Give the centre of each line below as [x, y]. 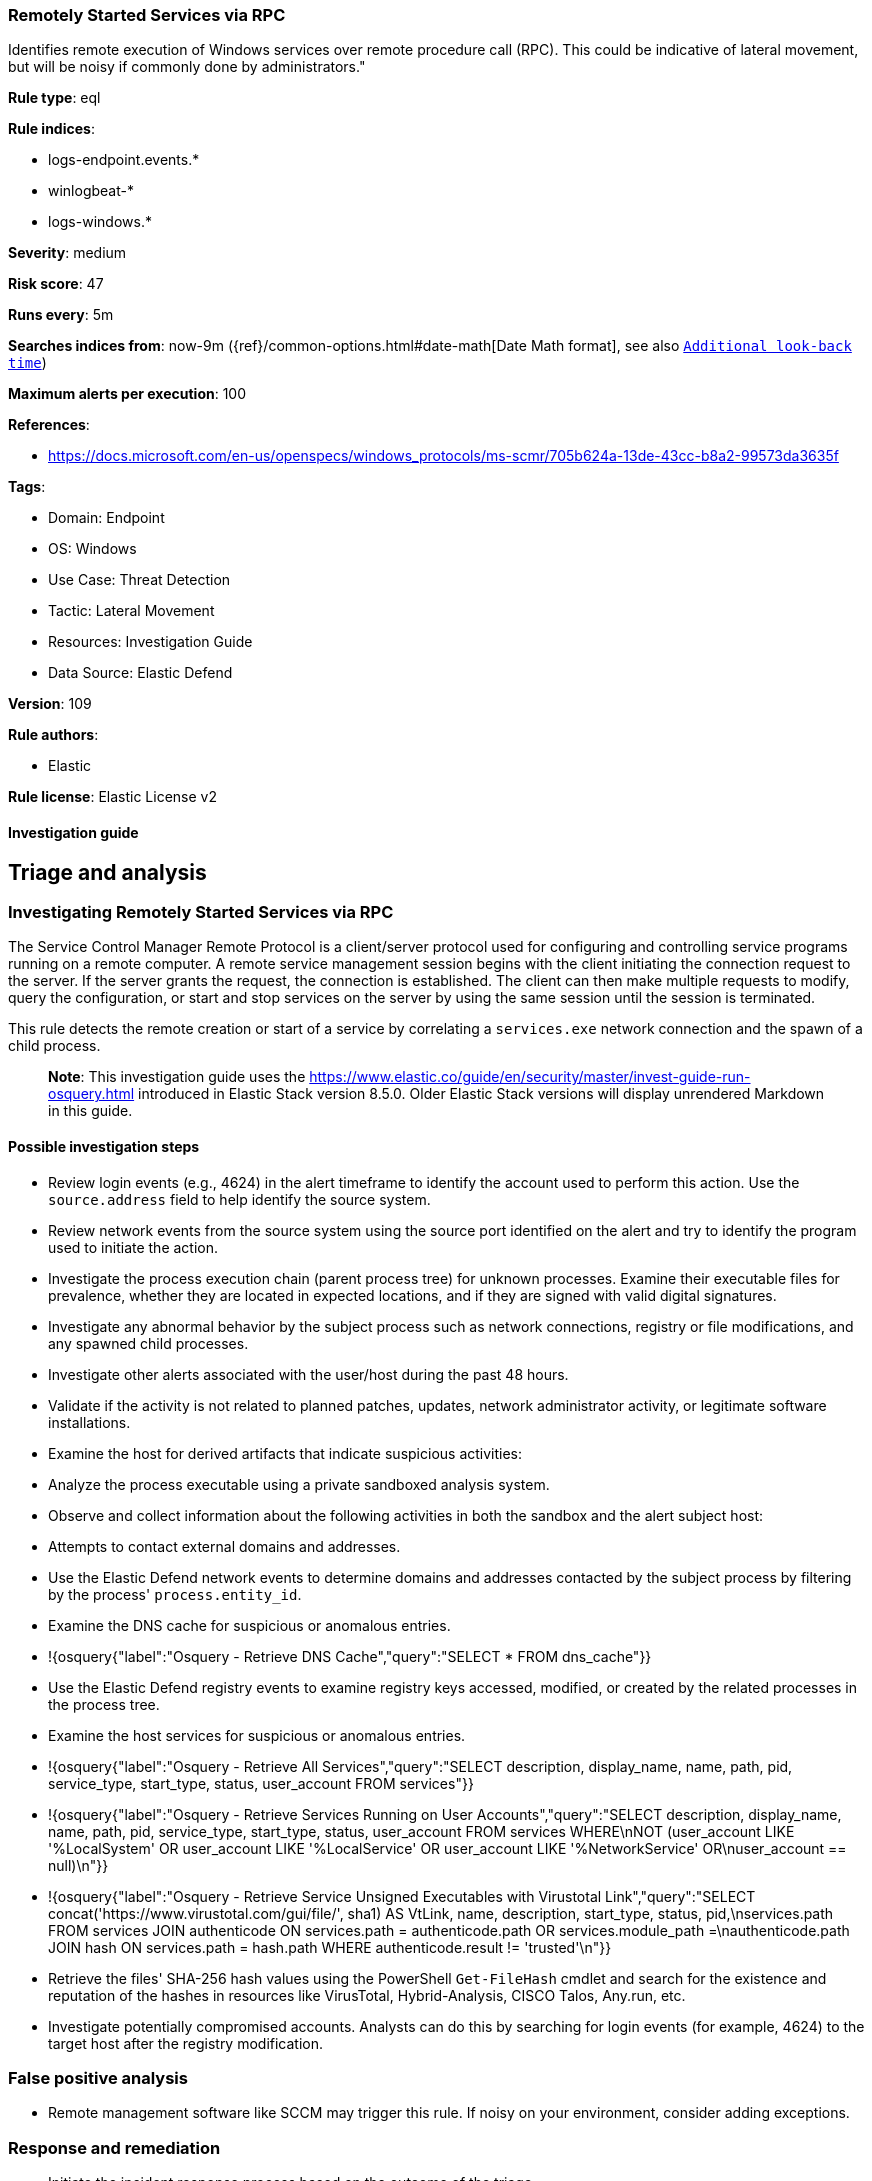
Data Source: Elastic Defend [140, 673]
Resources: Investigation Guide [150, 642]
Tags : [27, 487]
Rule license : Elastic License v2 [112, 797]
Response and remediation [114, 2147]
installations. [89, 1422]
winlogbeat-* [91, 191]
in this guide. [90, 1111]
